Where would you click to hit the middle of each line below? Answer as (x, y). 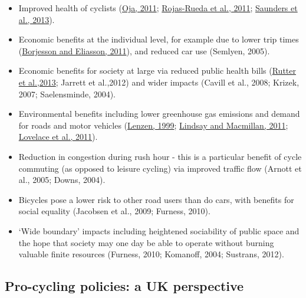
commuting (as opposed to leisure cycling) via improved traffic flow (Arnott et (160, 168)
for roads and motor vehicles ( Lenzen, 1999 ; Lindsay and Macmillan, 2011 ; (153, 125)
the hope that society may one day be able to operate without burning (146, 242)
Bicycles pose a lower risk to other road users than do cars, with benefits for (156, 199)
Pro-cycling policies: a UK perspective (124, 286)
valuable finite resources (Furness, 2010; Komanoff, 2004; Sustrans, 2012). (151, 254)
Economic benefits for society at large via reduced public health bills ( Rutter (157, 71)
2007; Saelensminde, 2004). (67, 94)
